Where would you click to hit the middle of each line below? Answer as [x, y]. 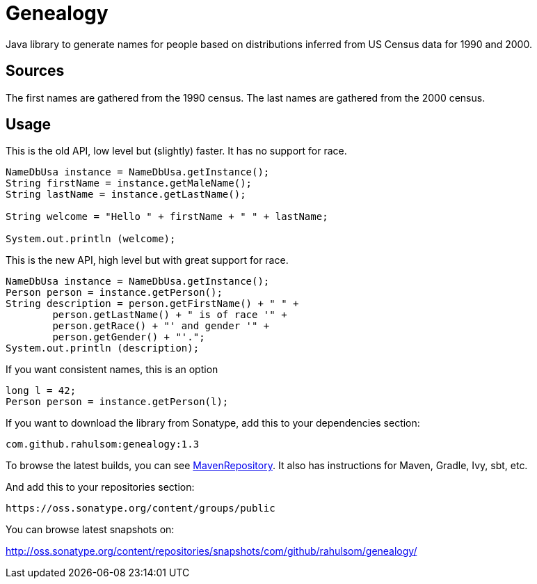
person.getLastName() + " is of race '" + [170, 315]
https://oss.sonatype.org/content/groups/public [141, 508]
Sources [35, 71]
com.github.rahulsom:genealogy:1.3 [103, 444]
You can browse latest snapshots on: [90, 530]
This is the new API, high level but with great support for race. [147, 260]
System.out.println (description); [103, 348]
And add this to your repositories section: [100, 487]
